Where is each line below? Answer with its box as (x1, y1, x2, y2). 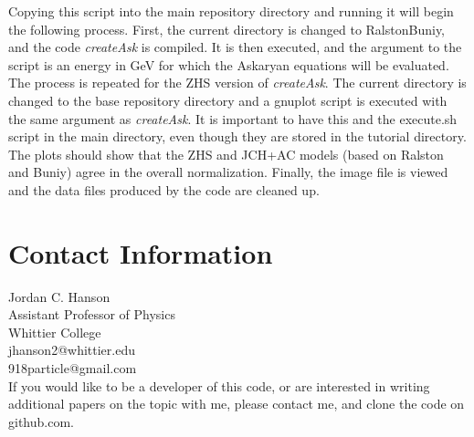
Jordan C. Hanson (8, 286, 111, 306)
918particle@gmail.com (8, 359, 137, 378)
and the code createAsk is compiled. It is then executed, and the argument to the (8, 37, 462, 57)
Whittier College (8, 322, 101, 341)
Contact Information (8, 234, 273, 271)
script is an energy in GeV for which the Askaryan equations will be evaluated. (8, 55, 449, 74)
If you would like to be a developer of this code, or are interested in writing (8, 376, 430, 395)
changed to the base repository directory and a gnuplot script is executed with (8, 90, 448, 109)
